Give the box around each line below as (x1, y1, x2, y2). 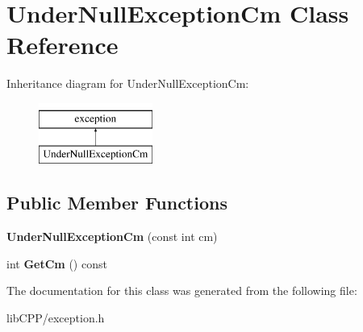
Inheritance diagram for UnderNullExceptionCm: (6, 75, 249, 92)
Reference (6, 28, 119, 61)
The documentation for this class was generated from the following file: (6, 282, 357, 299)
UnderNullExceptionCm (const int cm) (6, 228, 218, 245)
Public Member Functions (6, 190, 227, 215)
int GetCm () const (6, 255, 107, 272)
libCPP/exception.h (6, 309, 105, 326)
